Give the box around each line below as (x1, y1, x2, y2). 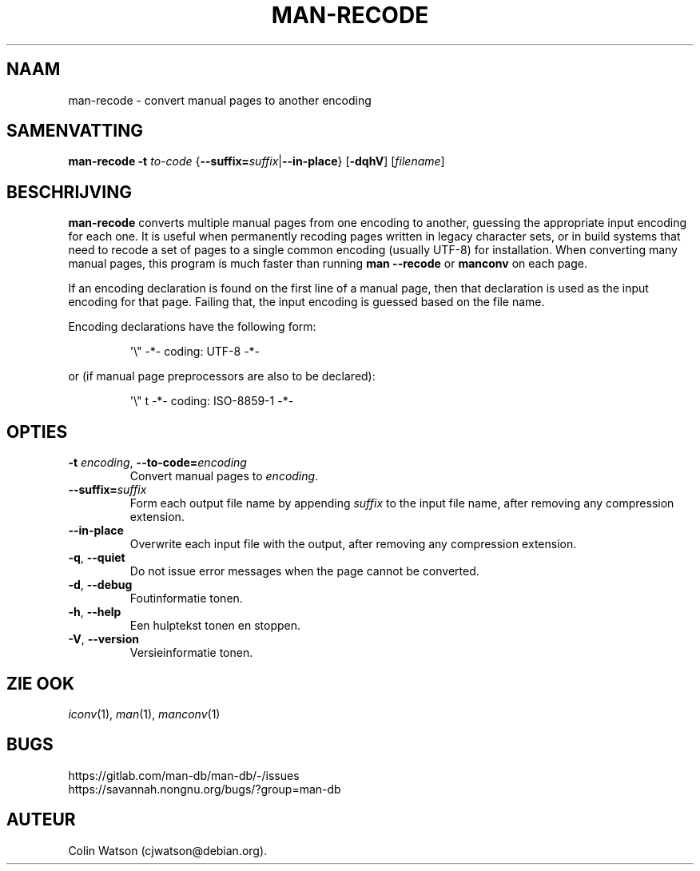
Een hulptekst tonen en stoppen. (129, 618, 300, 633)
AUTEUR (6, 809, 76, 830)
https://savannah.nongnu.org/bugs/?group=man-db (68, 782, 341, 796)
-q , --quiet (68, 551, 125, 565)
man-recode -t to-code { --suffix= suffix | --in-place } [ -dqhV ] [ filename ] (68, 154, 445, 169)
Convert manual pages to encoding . (129, 469, 319, 483)
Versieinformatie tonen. (129, 646, 253, 660)
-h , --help (68, 605, 121, 619)
